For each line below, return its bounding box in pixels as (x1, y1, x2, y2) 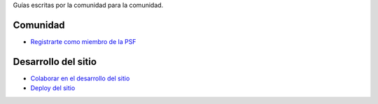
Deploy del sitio (30, 84, 76, 92)
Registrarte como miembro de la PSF (30, 37, 136, 45)
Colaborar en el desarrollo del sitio (30, 74, 130, 82)
